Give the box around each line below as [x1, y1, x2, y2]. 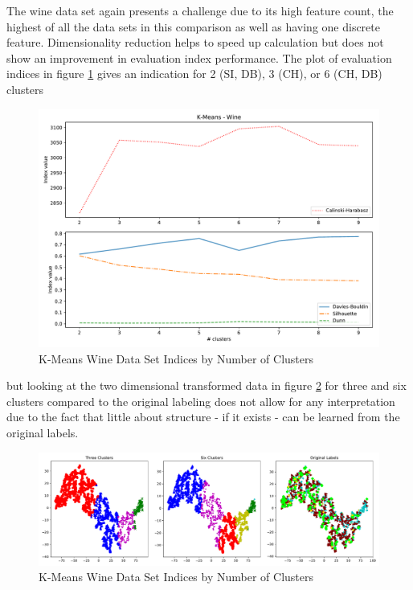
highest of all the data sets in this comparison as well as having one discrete [6, 18, 380, 35]
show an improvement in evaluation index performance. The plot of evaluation [6, 49, 392, 66]
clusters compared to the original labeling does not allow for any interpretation [6, 392, 395, 409]
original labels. [6, 424, 79, 440]
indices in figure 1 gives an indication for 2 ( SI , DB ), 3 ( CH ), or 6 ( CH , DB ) [6, 65, 382, 82]
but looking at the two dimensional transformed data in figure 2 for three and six [6, 377, 407, 394]
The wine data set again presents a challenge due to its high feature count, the [6, 2, 394, 18]
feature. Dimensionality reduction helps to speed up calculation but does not [6, 34, 384, 51]
